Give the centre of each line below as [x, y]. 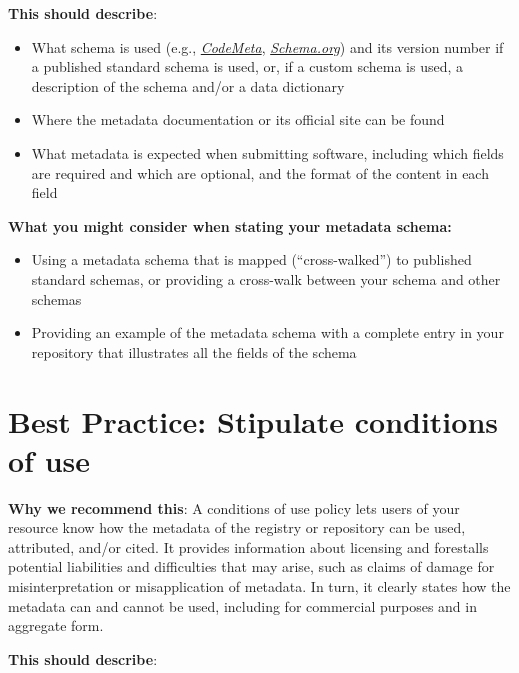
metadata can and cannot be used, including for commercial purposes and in [242, 605]
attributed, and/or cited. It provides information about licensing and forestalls [248, 546]
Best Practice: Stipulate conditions [253, 420]
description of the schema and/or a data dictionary [188, 85]
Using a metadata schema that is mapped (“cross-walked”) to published [251, 259]
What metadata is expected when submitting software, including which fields [267, 152]
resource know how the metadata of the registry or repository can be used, [237, 527]
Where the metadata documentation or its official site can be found [238, 119]
